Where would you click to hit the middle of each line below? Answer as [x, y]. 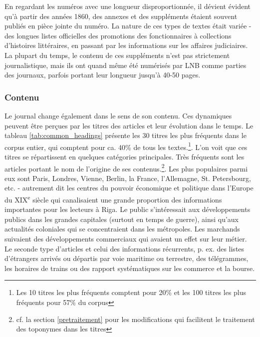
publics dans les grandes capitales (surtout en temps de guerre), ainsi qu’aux [122, 219]
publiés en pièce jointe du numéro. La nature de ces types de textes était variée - [128, 26]
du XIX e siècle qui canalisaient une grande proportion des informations [113, 199]
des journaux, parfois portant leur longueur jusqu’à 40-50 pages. [103, 75]
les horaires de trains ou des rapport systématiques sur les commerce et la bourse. [130, 268]
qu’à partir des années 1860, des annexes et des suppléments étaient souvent [121, 16]
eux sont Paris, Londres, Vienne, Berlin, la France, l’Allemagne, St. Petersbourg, [128, 178]
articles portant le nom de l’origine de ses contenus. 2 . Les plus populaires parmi [126, 167]
